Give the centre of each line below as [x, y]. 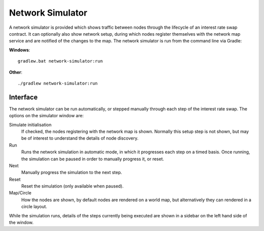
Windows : [20, 50]
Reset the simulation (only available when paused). [73, 186]
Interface [23, 97]
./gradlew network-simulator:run [58, 83]
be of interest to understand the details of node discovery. [80, 138]
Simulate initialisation [30, 125]
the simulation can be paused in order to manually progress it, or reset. [93, 159]
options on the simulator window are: [46, 116]
